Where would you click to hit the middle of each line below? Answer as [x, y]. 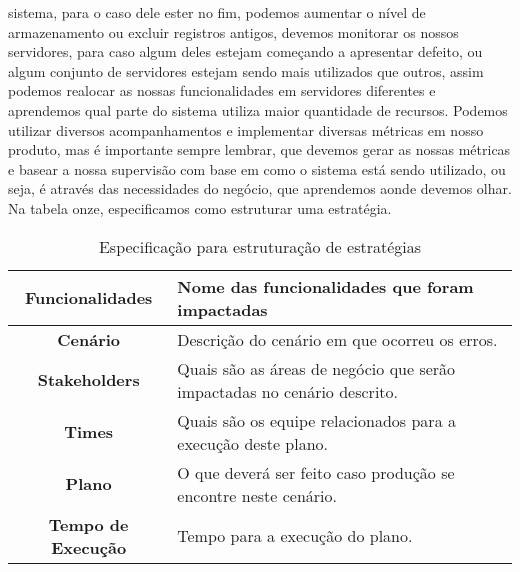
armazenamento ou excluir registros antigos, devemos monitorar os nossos [233, 31]
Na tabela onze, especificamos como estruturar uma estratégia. [200, 207]
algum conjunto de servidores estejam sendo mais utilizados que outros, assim [246, 70]
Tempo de [88, 524]
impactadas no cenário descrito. [288, 391]
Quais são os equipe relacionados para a [316, 420]
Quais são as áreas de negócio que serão [316, 368]
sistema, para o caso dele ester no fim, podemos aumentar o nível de [217, 12]
